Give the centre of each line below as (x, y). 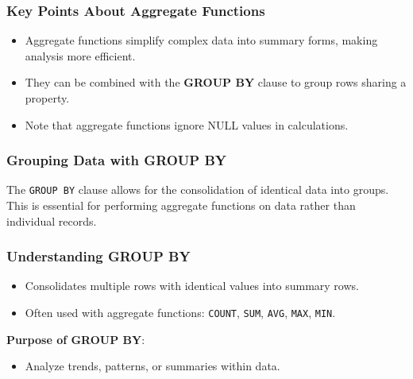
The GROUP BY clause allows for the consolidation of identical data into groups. (198, 189)
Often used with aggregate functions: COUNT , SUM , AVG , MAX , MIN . (180, 313)
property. (47, 98)
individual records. (52, 220)
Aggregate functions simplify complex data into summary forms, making (201, 40)
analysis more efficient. (80, 55)
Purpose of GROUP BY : (76, 339)
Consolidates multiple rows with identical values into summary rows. (192, 286)
